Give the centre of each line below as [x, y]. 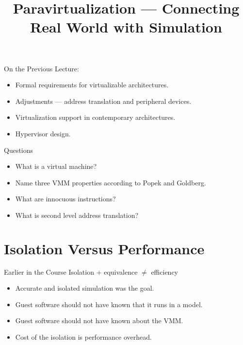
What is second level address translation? [77, 215]
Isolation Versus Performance [104, 248]
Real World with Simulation [126, 27]
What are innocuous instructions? [65, 199]
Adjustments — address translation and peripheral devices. [103, 101]
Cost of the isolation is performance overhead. [83, 337]
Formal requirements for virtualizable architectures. [92, 85]
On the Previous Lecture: [41, 68]
